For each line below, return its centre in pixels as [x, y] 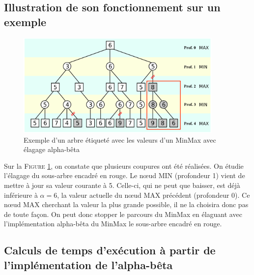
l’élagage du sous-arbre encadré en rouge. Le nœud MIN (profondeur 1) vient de [125, 175]
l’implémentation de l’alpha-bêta [88, 264]
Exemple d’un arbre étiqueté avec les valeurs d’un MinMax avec [120, 139]
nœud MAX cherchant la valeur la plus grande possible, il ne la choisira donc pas [126, 204]
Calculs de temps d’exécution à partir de [110, 250]
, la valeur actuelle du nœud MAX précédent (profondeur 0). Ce [154, 195]
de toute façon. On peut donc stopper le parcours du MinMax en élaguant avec [123, 214]
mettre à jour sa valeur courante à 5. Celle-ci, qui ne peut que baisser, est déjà [122, 185]
